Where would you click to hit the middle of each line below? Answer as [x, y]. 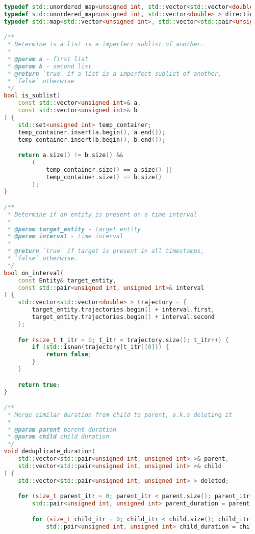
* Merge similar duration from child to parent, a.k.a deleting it [120, 415]
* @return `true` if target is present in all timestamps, [106, 251]
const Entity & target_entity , [67, 280]
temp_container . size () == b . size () [104, 177]
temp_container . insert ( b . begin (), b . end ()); [92, 140]
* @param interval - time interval [65, 236]
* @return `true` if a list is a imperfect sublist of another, [115, 74]
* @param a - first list [48, 59]
